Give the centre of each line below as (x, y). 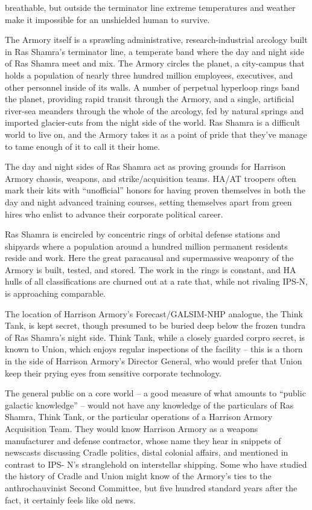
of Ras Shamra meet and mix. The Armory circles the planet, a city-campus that (155, 63)
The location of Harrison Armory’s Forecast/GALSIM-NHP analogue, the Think (154, 313)
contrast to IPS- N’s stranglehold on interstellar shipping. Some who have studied (156, 464)
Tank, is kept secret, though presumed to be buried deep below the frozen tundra (155, 325)
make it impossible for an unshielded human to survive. (107, 19)
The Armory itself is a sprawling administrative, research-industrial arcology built (156, 40)
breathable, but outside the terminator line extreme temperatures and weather (150, 7)
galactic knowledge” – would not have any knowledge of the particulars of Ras (149, 405)
